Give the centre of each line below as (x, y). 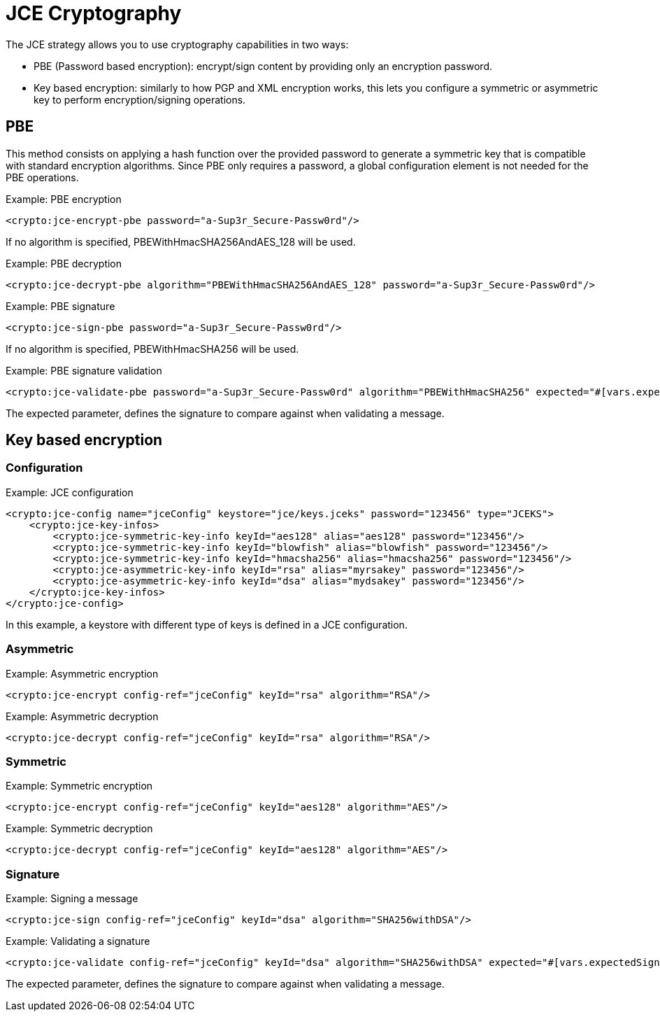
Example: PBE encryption (64, 199)
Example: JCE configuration (70, 492)
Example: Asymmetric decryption (82, 716)
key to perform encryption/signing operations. (140, 99)
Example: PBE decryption (64, 263)
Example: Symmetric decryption (79, 829)
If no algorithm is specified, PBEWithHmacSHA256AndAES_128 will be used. (181, 241)
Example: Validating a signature (78, 941)
